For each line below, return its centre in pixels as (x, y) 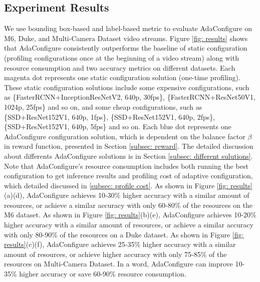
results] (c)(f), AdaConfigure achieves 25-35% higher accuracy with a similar (120, 244)
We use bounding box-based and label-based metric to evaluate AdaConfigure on (128, 28)
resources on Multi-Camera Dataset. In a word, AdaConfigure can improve (118, 264)
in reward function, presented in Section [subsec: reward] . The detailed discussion (129, 146)
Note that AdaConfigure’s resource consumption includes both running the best (126, 166)
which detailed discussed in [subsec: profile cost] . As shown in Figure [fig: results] (128, 185)
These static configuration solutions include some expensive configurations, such (127, 87)
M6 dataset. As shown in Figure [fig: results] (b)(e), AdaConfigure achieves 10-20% (130, 215)
